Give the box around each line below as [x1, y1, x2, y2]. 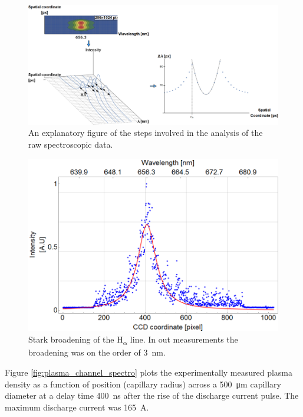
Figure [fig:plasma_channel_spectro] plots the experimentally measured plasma [5, 366, 293, 379]
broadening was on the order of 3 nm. [28, 346, 166, 359]
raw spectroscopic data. [28, 138, 113, 151]
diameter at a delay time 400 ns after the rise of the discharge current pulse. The [5, 389, 299, 402]
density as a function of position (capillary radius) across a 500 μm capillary [5, 377, 281, 390]
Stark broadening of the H [28, 333, 123, 346]
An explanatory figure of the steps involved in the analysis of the [28, 126, 263, 139]
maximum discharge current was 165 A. [5, 400, 149, 413]
